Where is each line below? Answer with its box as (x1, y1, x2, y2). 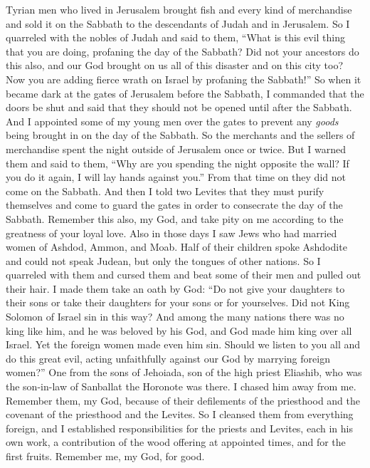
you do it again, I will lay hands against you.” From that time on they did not (6, 170, 346, 184)
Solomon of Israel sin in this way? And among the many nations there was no (6, 309, 344, 324)
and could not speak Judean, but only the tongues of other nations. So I (6, 253, 321, 268)
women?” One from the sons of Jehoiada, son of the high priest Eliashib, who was (6, 365, 362, 380)
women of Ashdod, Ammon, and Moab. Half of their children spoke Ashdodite (6, 239, 347, 254)
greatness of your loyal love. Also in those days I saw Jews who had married (6, 225, 337, 240)
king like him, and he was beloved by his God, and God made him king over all (6, 323, 352, 338)
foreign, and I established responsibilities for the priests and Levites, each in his (6, 420, 353, 435)
